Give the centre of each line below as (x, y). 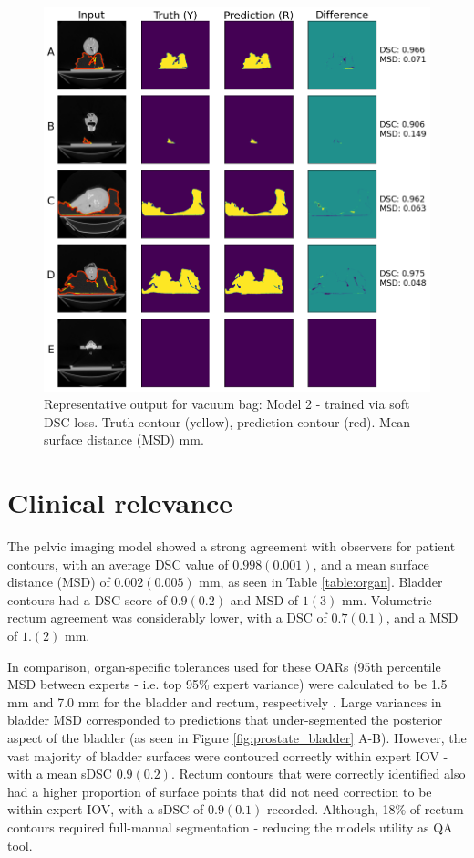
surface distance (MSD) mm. (124, 439)
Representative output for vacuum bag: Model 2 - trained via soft (227, 404)
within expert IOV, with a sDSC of (106, 809)
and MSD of (264, 599)
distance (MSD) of (59, 582)
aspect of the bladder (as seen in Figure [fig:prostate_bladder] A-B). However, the (237, 737)
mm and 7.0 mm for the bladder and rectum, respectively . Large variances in (225, 701)
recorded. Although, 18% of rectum (365, 809)
